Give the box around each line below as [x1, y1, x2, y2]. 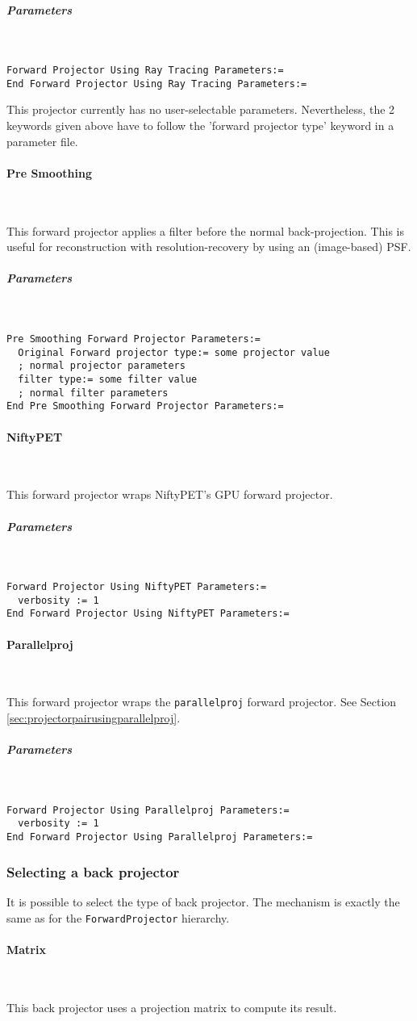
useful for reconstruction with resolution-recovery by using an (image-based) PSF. [6, 238, 411, 255]
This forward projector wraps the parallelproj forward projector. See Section [6, 693, 397, 710]
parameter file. [6, 132, 78, 149]
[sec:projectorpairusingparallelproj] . [6, 709, 181, 726]
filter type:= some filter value [18, 373, 198, 385]
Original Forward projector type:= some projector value [18, 346, 330, 358]
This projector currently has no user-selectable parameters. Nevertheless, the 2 [6, 101, 395, 118]
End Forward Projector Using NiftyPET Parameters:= [6, 608, 290, 620]
